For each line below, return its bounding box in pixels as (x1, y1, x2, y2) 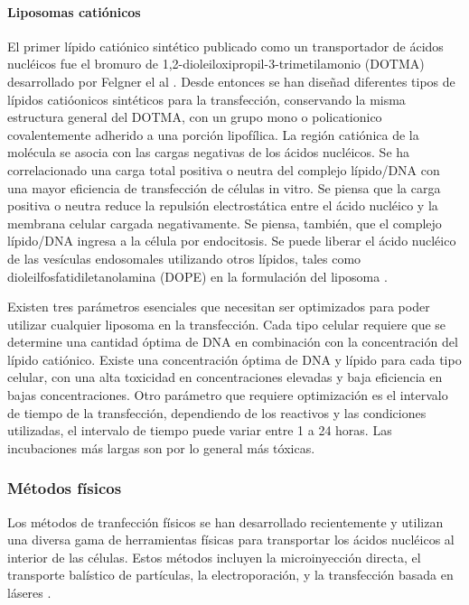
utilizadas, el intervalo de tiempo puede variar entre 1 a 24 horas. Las (7, 421, 392, 440)
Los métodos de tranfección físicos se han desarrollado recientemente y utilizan (7, 512, 444, 531)
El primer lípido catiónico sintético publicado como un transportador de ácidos (7, 36, 444, 55)
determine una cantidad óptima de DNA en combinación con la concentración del (7, 332, 458, 351)
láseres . (7, 583, 52, 602)
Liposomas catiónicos (7, 2, 141, 21)
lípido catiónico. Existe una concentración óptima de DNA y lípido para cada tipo (7, 349, 462, 368)
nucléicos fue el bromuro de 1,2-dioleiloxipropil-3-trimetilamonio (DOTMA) (7, 54, 425, 73)
